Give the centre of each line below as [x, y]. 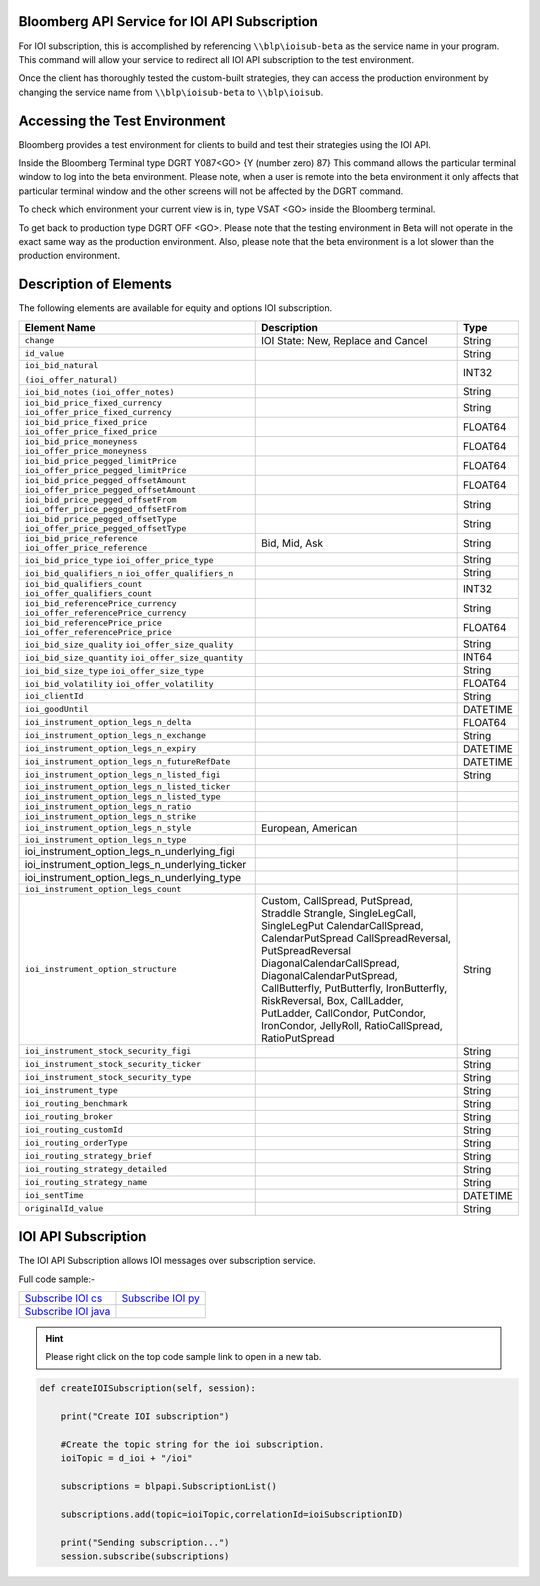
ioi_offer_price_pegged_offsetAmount [110, 489]
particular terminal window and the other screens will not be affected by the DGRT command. [211, 191]
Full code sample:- [56, 1279]
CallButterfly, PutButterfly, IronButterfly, [354, 988]
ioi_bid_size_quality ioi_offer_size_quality [129, 644]
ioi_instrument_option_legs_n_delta [108, 722]
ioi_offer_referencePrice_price [98, 631]
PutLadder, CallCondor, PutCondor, [344, 1013]
